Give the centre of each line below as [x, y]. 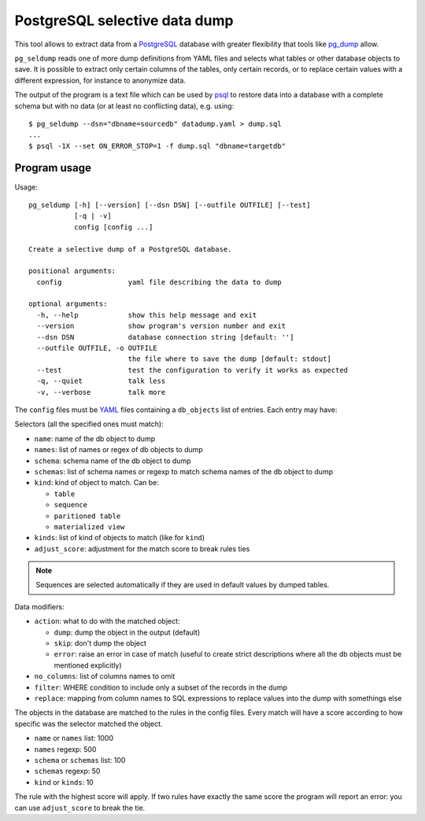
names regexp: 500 [65, 749]
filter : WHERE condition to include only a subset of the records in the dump [161, 687]
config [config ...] [113, 227]
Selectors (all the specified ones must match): [89, 424]
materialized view [89, 526]
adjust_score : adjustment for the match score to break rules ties [142, 549]
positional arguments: [72, 271]
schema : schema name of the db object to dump [113, 461]
